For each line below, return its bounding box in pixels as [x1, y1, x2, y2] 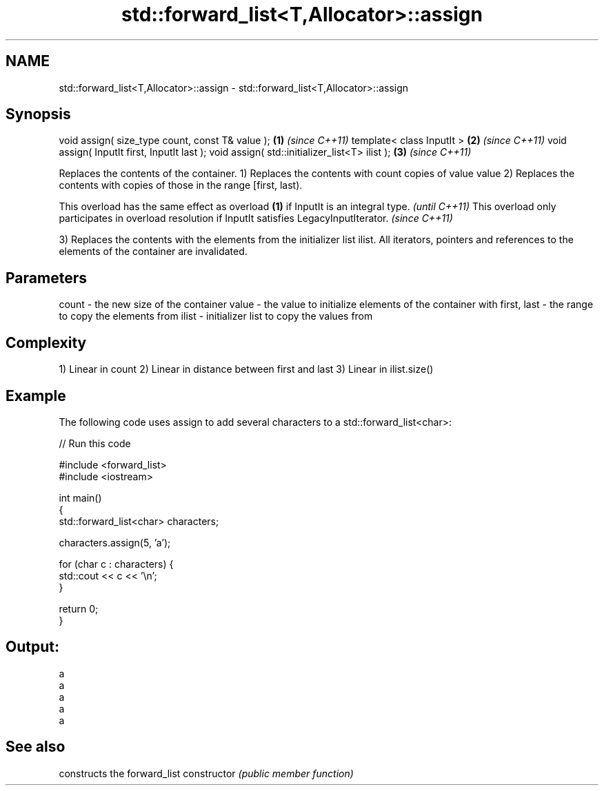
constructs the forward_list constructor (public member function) [59, 767, 354, 779]
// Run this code [59, 437, 131, 449]
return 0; [59, 602, 99, 615]
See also [6, 738, 66, 756]
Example [6, 387, 66, 404]
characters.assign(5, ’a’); [59, 536, 171, 548]
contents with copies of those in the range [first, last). [59, 179, 303, 192]
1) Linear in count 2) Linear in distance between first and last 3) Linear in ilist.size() [59, 363, 434, 376]
